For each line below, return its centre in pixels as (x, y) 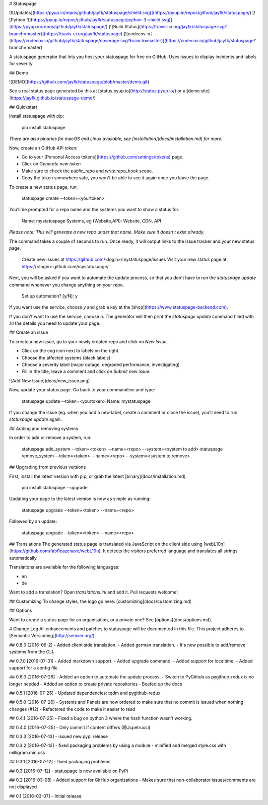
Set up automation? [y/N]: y (50, 296)
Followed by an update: (33, 521)
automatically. (24, 558)
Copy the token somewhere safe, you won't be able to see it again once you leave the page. (116, 178)
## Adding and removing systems (44, 428)
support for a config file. (34, 667)
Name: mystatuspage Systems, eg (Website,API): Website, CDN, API (91, 220)
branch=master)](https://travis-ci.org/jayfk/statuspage (65, 34)
